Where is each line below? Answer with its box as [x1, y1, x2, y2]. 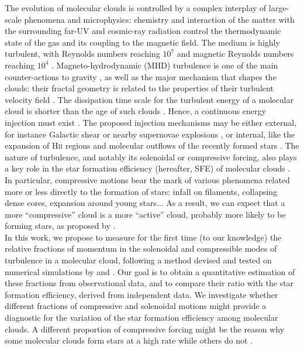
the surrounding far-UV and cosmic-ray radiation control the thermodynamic [5, 25, 281, 37]
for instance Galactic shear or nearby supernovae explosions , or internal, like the [5, 128, 295, 140]
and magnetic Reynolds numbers [177, 47, 294, 60]
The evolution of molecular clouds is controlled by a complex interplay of [5, 2, 267, 13]
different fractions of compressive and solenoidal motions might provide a [5, 300, 267, 312]
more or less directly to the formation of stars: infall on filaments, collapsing [5, 185, 278, 197]
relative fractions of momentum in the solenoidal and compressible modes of [5, 242, 277, 255]
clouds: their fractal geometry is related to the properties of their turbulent [5, 82, 274, 94]
